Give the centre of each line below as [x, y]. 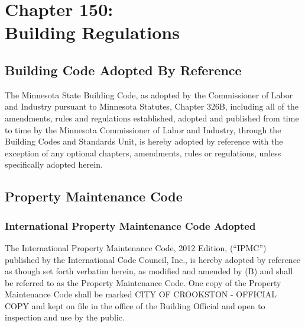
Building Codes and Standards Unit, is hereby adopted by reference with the [144, 141]
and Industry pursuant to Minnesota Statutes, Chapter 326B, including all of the [152, 106]
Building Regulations [92, 32]
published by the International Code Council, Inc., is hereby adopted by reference [153, 259]
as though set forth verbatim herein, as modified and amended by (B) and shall [149, 271]
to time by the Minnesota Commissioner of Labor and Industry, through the [143, 129]
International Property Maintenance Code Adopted [130, 225]
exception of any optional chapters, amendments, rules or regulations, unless [143, 153]
